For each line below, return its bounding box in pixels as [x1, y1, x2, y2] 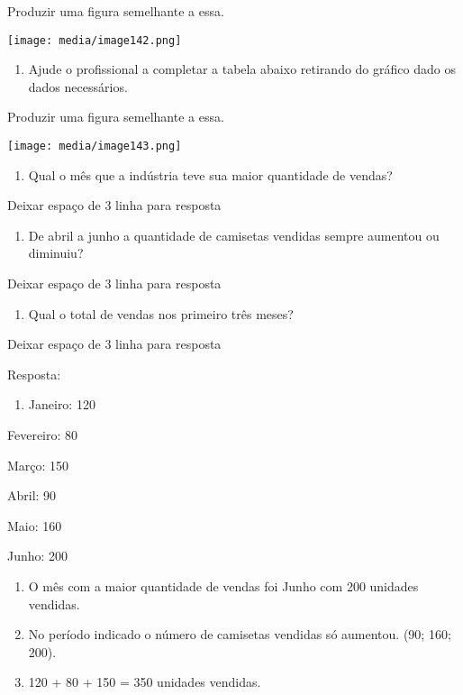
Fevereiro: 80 [7, 425, 78, 444]
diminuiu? [28, 243, 84, 262]
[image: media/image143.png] [7, 140, 182, 153]
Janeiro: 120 [28, 395, 95, 414]
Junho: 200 [7, 546, 68, 565]
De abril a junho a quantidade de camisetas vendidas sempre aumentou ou [28, 225, 440, 244]
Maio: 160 [7, 516, 62, 535]
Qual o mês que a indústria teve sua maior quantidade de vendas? [28, 165, 393, 184]
